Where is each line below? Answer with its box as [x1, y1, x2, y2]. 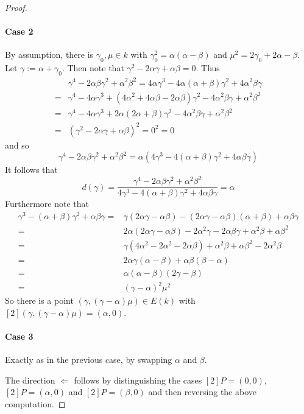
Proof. [5, 1, 27, 13]
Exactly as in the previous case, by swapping [5, 353, 172, 366]
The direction [5, 373, 55, 386]
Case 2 [5, 25, 34, 38]
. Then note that [62, 61, 124, 74]
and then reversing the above [148, 385, 256, 398]
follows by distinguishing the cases [74, 373, 202, 386]
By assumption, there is [5, 48, 94, 61]
